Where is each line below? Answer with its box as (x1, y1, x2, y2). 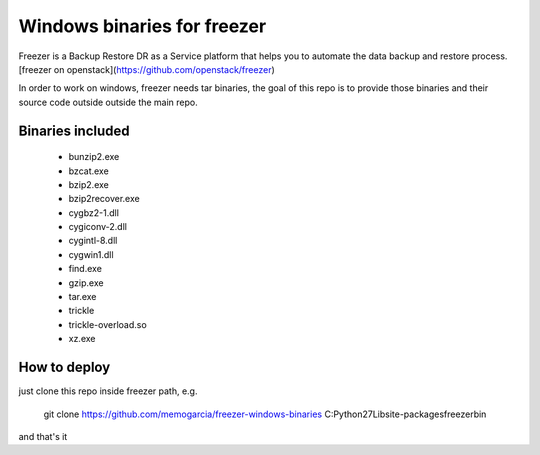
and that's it (18, 430, 68, 442)
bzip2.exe (68, 178, 109, 190)
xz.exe (68, 333, 96, 345)
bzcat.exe (68, 165, 109, 177)
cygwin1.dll (68, 248, 114, 260)
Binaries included (18, 122, 130, 139)
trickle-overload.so (68, 318, 147, 330)
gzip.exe (68, 276, 104, 289)
